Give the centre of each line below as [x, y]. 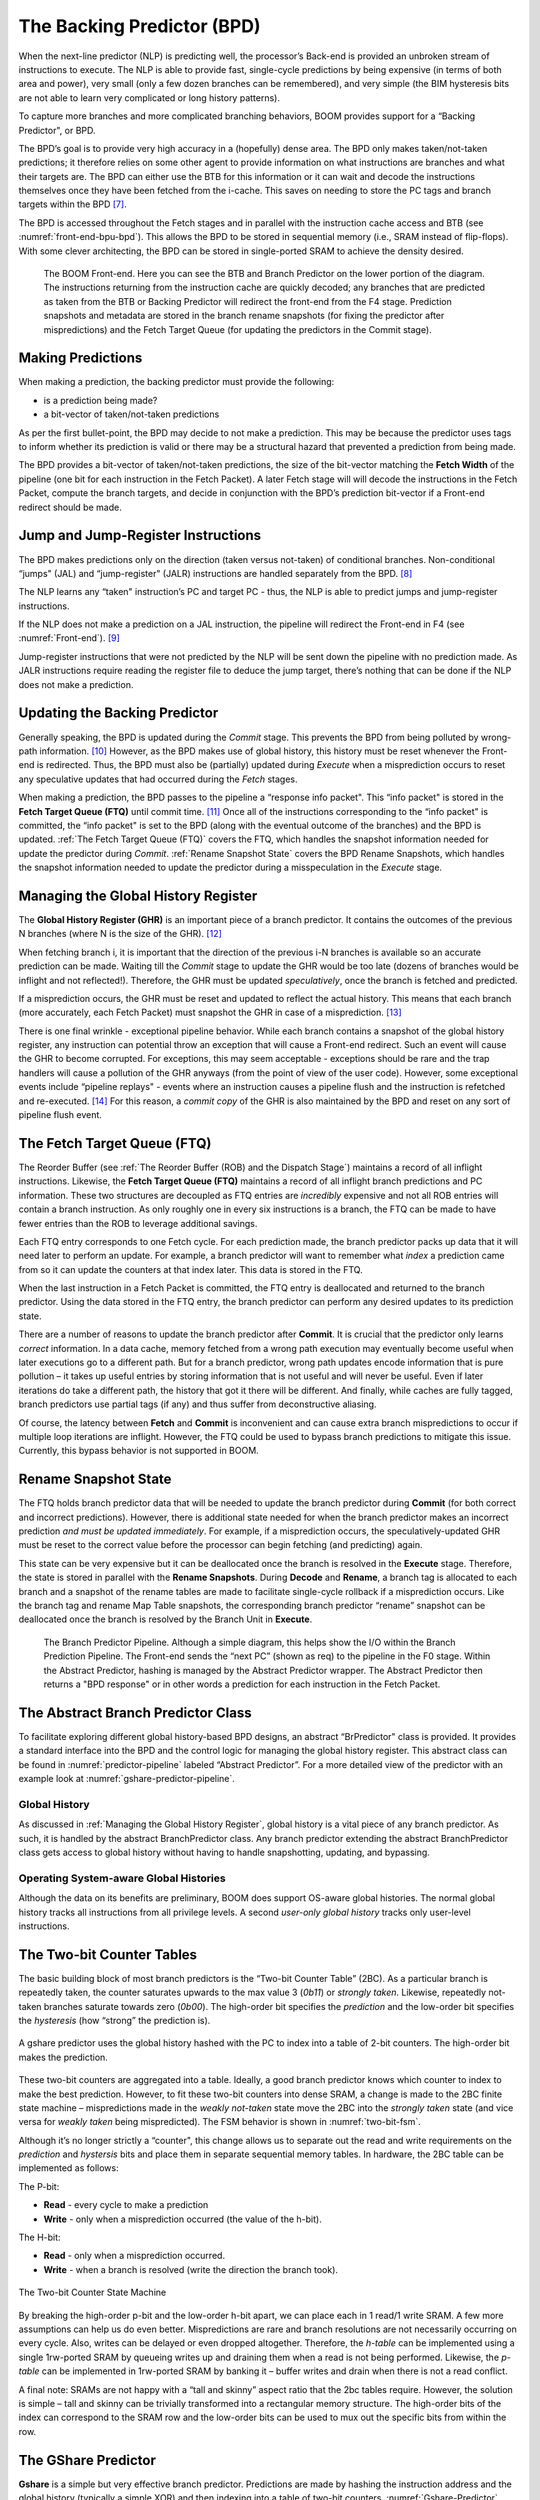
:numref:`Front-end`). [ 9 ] [69, 638]
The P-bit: [39, 2186]
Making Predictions [80, 358]
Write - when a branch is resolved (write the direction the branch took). [191, 2269]
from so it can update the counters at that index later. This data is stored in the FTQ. [191, 1269]
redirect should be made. [70, 507]
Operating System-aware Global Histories [122, 1878]
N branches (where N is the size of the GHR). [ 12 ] [120, 934]
